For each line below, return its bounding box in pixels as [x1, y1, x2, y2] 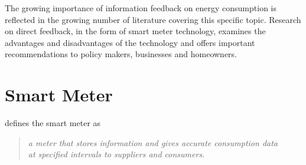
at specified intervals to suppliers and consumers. [28, 148, 205, 160]
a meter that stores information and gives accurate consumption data [28, 136, 278, 148]
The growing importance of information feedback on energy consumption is [5, 2, 276, 14]
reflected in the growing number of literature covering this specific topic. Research [5, 13, 301, 25]
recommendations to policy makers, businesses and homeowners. [5, 48, 237, 60]
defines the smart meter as [5, 117, 101, 129]
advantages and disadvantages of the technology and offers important [5, 36, 255, 48]
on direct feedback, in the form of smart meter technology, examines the [5, 25, 266, 37]
